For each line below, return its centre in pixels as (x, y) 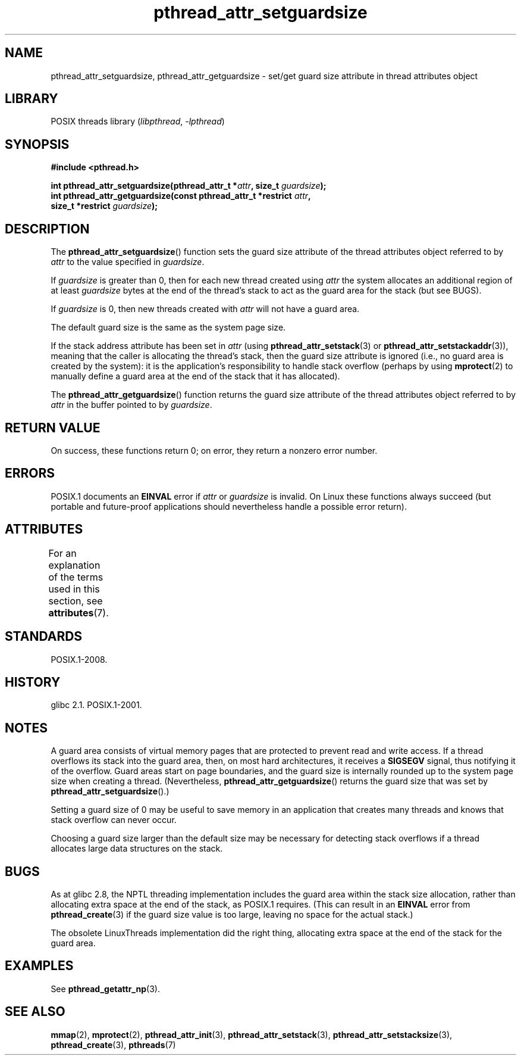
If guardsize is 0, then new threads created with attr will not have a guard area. (205, 309)
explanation (74, 565)
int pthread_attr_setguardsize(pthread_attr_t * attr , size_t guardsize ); (189, 186)
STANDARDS (44, 637)
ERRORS (30, 473)
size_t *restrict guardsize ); (104, 206)
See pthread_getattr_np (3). (105, 989)
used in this (74, 589)
